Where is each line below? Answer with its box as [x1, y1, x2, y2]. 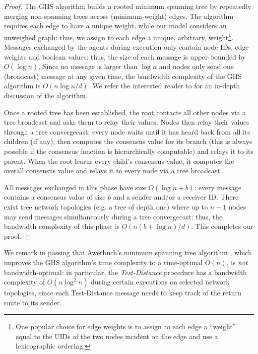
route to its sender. [4, 297, 62, 307]
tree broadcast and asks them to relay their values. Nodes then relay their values [4, 117, 250, 127]
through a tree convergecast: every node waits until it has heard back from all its [4, 126, 250, 137]
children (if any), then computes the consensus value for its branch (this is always [4, 136, 253, 146]
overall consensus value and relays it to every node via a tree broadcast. [4, 165, 222, 176]
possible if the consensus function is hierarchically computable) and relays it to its [4, 145, 254, 156]
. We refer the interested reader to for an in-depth [88, 80, 240, 91]
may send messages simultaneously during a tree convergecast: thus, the [4, 211, 223, 221]
